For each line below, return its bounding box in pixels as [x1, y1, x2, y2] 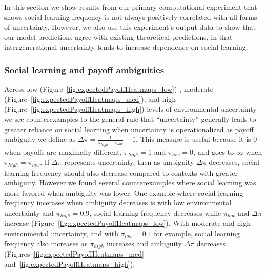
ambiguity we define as [4, 134, 76, 144]
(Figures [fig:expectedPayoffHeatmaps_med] [4, 248, 144, 259]
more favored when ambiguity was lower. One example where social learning [4, 187, 243, 198]
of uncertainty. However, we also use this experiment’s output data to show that [4, 22, 256, 32]
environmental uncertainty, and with [4, 227, 118, 238]
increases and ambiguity [107, 238, 182, 248]
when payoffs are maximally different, [4, 146, 122, 157]
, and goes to [193, 146, 234, 157]
